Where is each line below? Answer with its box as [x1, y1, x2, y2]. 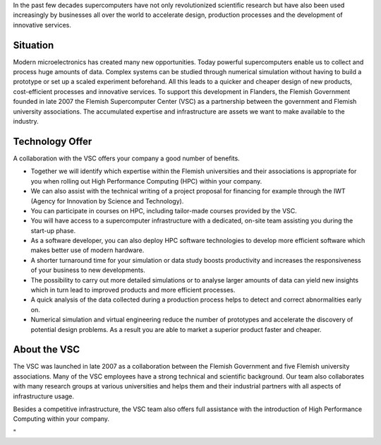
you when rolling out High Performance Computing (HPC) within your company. [30, 177, 262, 185]
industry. [13, 117, 39, 126]
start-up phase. [30, 226, 76, 235]
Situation [13, 39, 54, 51]
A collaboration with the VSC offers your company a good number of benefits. [13, 154, 240, 162]
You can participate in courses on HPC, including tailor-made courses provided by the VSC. [30, 206, 298, 215]
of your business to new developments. [30, 266, 146, 275]
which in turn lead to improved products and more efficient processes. [30, 286, 236, 295]
